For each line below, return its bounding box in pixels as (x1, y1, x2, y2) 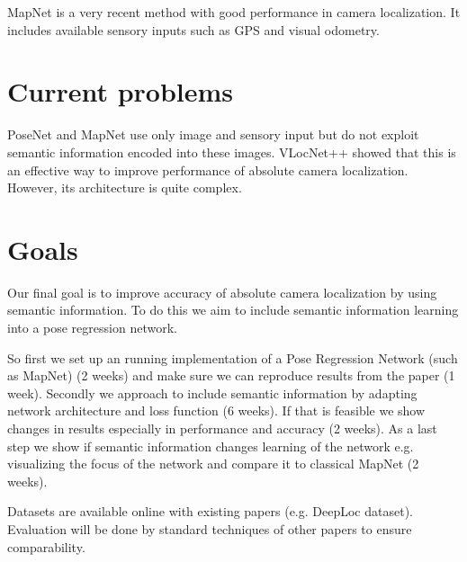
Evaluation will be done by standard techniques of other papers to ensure (7, 519, 412, 538)
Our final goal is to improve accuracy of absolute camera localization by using (7, 282, 437, 301)
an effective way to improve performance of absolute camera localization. (7, 160, 409, 179)
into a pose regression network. (7, 318, 177, 336)
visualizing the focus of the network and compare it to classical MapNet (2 (7, 454, 419, 473)
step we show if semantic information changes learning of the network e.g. (7, 436, 414, 455)
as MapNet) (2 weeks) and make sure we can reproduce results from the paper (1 (7, 366, 455, 385)
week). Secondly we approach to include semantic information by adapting (7, 383, 418, 402)
